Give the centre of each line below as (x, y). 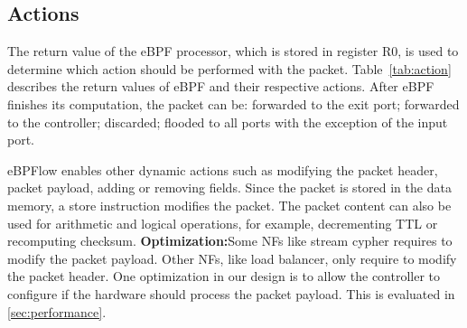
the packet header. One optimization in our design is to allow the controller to (224, 276)
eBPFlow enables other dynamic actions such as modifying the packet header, (223, 169)
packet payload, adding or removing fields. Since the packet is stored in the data (229, 187)
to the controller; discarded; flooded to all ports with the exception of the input (228, 122)
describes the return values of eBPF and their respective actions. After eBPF (221, 86)
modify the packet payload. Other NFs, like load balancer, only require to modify (232, 258)
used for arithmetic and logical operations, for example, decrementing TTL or (223, 223)
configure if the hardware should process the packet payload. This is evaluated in (231, 293)
